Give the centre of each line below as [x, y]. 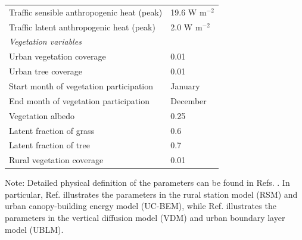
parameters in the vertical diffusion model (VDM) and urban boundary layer [145, 218]
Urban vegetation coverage [57, 56]
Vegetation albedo [42, 115]
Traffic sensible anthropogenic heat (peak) [86, 12]
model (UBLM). [34, 229]
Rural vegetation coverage [56, 160]
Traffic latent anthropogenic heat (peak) [82, 27]
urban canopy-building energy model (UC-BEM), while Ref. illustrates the [141, 206]
